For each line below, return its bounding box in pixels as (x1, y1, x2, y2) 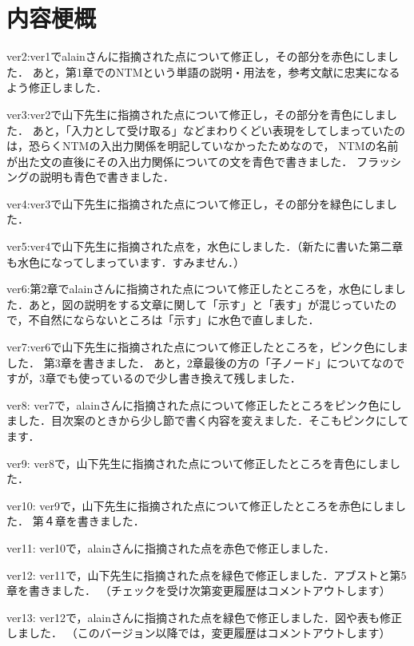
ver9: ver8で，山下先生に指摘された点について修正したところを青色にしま (6, 454, 389, 471)
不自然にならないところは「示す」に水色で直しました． (28, 311, 320, 328)
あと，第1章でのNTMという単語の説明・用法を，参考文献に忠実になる (32, 63, 400, 80)
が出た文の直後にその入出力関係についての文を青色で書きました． (6, 153, 353, 169)
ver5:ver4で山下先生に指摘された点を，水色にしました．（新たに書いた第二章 (6, 238, 404, 255)
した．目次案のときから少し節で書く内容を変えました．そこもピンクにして (17, 412, 409, 429)
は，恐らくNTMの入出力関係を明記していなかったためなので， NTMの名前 (6, 137, 399, 154)
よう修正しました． (6, 79, 107, 96)
